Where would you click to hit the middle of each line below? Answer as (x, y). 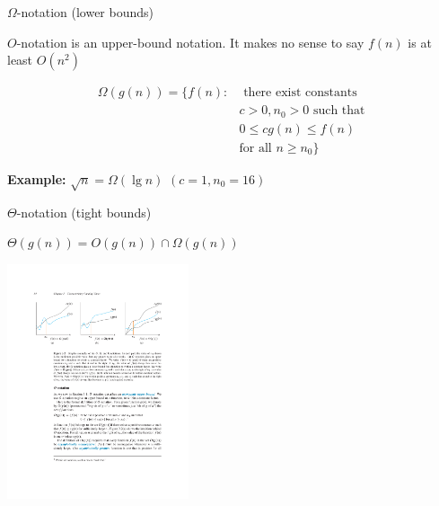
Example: (37, 178)
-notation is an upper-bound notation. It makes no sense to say (190, 42)
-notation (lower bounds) (85, 12)
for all (255, 148)
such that (339, 111)
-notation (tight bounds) (84, 212)
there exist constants (300, 93)
